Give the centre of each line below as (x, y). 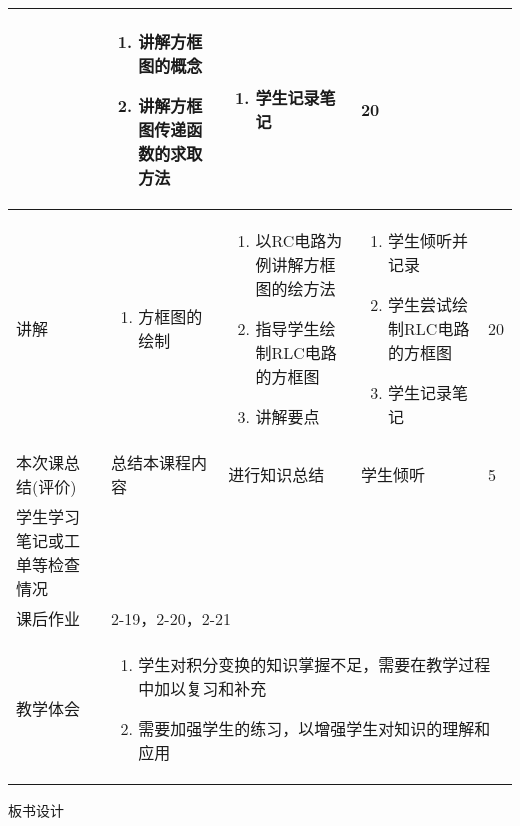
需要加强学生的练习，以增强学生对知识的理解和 (314, 728)
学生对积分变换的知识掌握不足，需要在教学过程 (314, 664)
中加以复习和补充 (202, 688)
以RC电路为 (299, 240)
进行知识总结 (276, 474)
